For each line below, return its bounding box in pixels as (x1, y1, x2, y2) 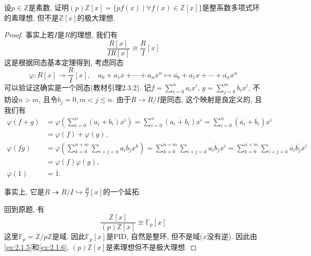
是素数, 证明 (28, 2, 69, 12)
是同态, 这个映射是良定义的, (160, 94, 252, 105)
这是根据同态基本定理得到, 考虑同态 (4, 56, 124, 67)
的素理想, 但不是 (4, 12, 59, 23)
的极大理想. (77, 12, 115, 23)
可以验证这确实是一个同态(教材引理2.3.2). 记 (4, 82, 151, 92)
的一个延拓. (103, 186, 141, 196)
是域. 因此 (52, 231, 86, 242)
